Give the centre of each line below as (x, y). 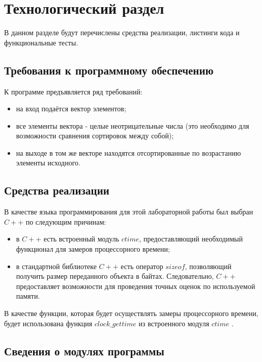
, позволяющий (208, 266)
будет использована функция (48, 323)
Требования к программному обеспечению (109, 70)
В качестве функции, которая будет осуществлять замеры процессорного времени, (131, 313)
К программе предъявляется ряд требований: (73, 91)
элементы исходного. (48, 163)
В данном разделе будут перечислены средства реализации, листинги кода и (122, 32)
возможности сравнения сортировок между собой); (95, 136)
